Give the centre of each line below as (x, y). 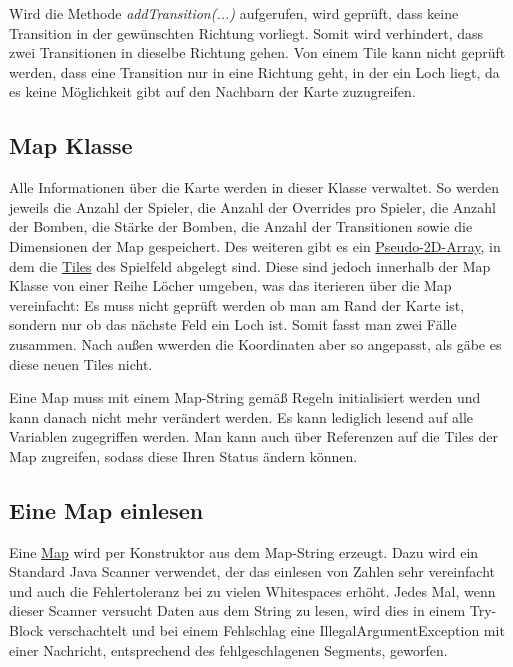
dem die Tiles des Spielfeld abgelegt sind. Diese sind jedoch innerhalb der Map (250, 265)
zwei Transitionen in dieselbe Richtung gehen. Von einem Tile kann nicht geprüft (257, 52)
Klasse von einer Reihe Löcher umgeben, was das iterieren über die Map (230, 285)
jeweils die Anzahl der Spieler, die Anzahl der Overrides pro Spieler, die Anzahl (252, 206)
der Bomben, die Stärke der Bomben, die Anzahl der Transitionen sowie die (241, 226)
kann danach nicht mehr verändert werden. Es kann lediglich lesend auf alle (241, 416)
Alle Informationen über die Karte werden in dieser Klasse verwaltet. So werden (254, 187)
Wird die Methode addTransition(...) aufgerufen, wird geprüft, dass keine (234, 13)
